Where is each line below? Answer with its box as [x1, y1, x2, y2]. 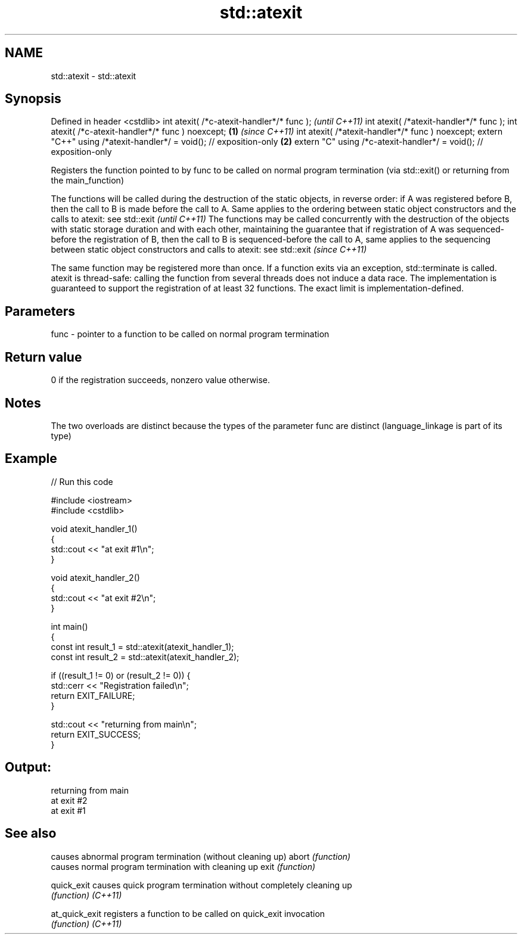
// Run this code [51, 476, 113, 487]
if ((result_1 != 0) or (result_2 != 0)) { [51, 670, 191, 680]
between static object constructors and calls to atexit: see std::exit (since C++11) [51, 244, 367, 255]
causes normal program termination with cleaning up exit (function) [51, 861, 316, 872]
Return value [5, 349, 82, 365]
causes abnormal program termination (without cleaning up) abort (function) [51, 851, 351, 862]
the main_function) [51, 175, 124, 186]
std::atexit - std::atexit [51, 70, 136, 81]
